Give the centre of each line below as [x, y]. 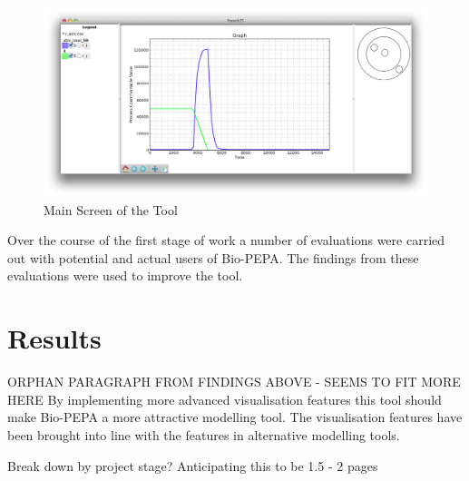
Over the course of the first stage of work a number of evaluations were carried [226, 240]
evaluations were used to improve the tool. [125, 275]
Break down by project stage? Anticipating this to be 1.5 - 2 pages [193, 465]
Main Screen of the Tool [111, 209]
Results [54, 338]
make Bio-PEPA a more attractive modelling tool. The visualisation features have [235, 417]
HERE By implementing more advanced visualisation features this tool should [225, 399]
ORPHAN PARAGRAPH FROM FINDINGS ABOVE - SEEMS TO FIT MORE [234, 382]
